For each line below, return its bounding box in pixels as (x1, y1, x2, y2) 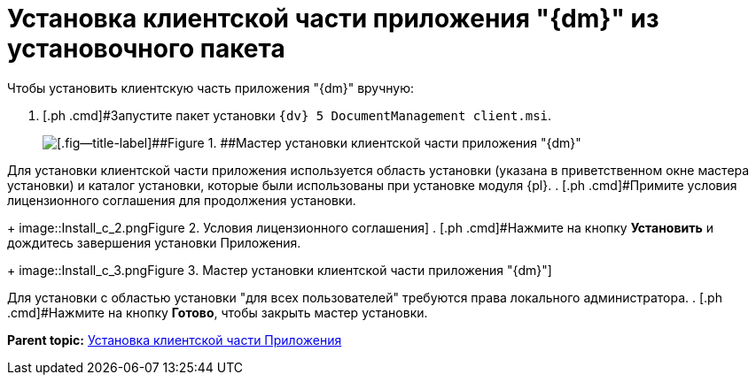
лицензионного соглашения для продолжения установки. (7, 192, 356, 208)
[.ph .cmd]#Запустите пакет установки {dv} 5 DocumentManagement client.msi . (43, 107, 552, 123)
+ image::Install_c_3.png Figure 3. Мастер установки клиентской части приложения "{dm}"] (7, 262, 552, 278)
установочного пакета (7, 34, 285, 64)
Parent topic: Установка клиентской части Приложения (7, 332, 342, 348)
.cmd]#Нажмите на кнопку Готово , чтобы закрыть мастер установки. (7, 304, 428, 320)
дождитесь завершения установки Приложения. (7, 234, 301, 250)
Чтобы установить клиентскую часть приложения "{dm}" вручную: (7, 80, 415, 95)
